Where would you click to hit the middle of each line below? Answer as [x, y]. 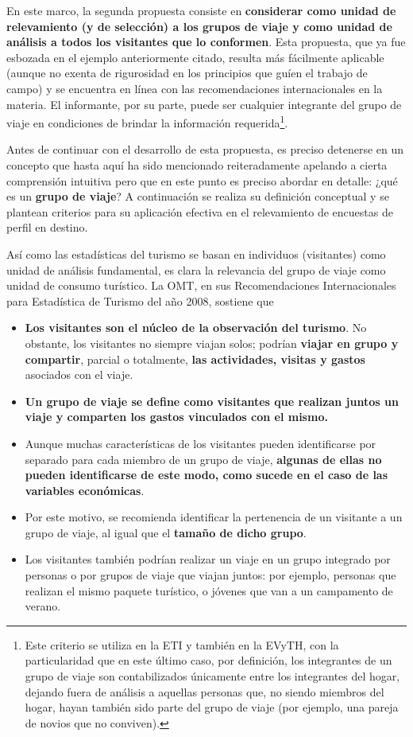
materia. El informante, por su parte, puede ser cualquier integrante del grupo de [204, 104]
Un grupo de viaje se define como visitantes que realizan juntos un [212, 401]
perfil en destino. [47, 227]
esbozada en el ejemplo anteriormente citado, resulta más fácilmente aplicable [195, 57]
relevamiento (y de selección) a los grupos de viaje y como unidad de [199, 26]
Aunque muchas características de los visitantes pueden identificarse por [201, 443]
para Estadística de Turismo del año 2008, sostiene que [140, 300]
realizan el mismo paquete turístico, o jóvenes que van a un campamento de [209, 590]
